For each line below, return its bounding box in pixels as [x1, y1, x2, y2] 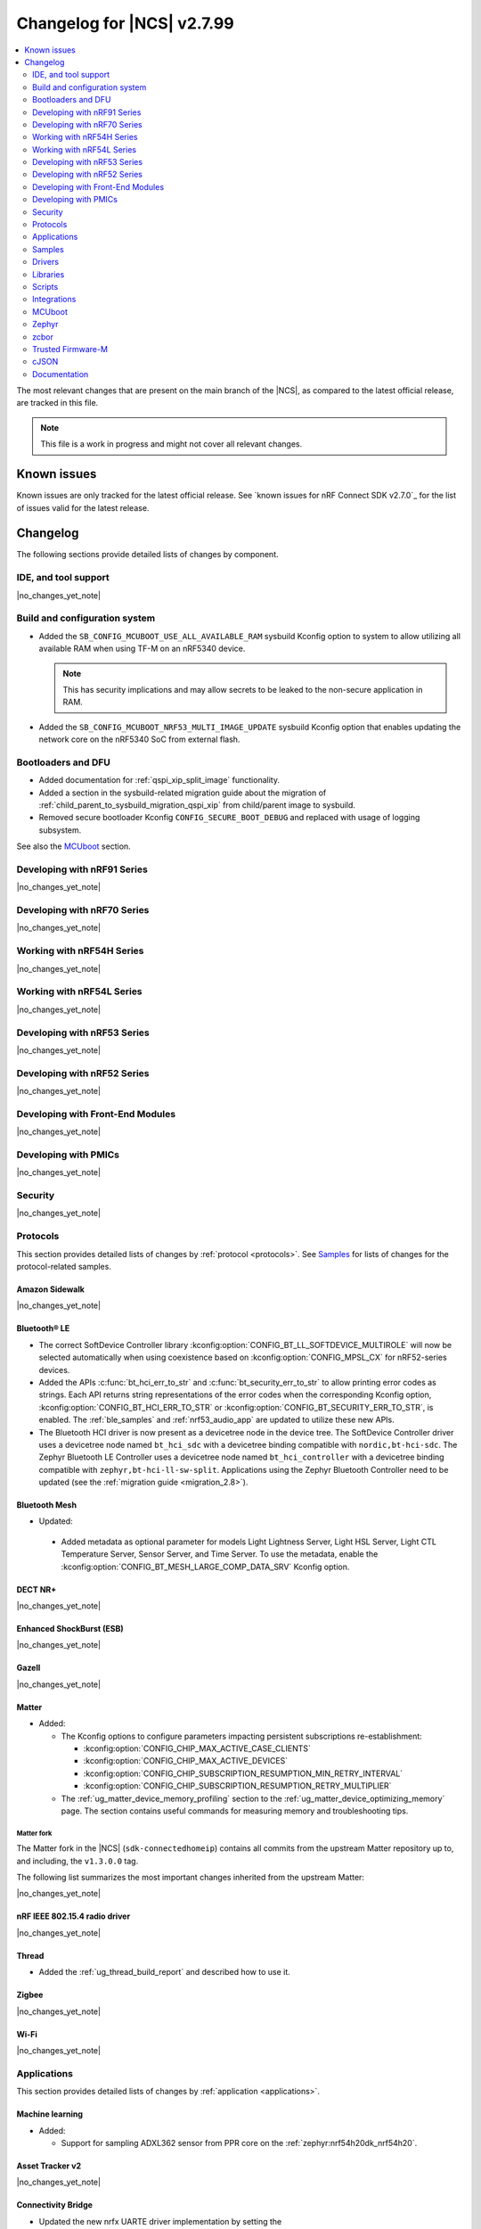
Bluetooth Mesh [16, 1500, 77, 1510]
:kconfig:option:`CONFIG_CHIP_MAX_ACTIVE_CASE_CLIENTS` [83, 1743, 311, 1754]
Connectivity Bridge [16, 2200, 94, 2210]
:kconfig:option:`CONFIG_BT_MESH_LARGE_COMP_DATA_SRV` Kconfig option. [61, 1561, 350, 1572]
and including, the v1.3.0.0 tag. [16, 1855, 139, 1866]
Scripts [32, 281, 59, 292]
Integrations [32, 294, 77, 305]
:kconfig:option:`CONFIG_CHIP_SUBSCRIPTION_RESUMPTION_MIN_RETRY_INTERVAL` [83, 1768, 404, 1779]
